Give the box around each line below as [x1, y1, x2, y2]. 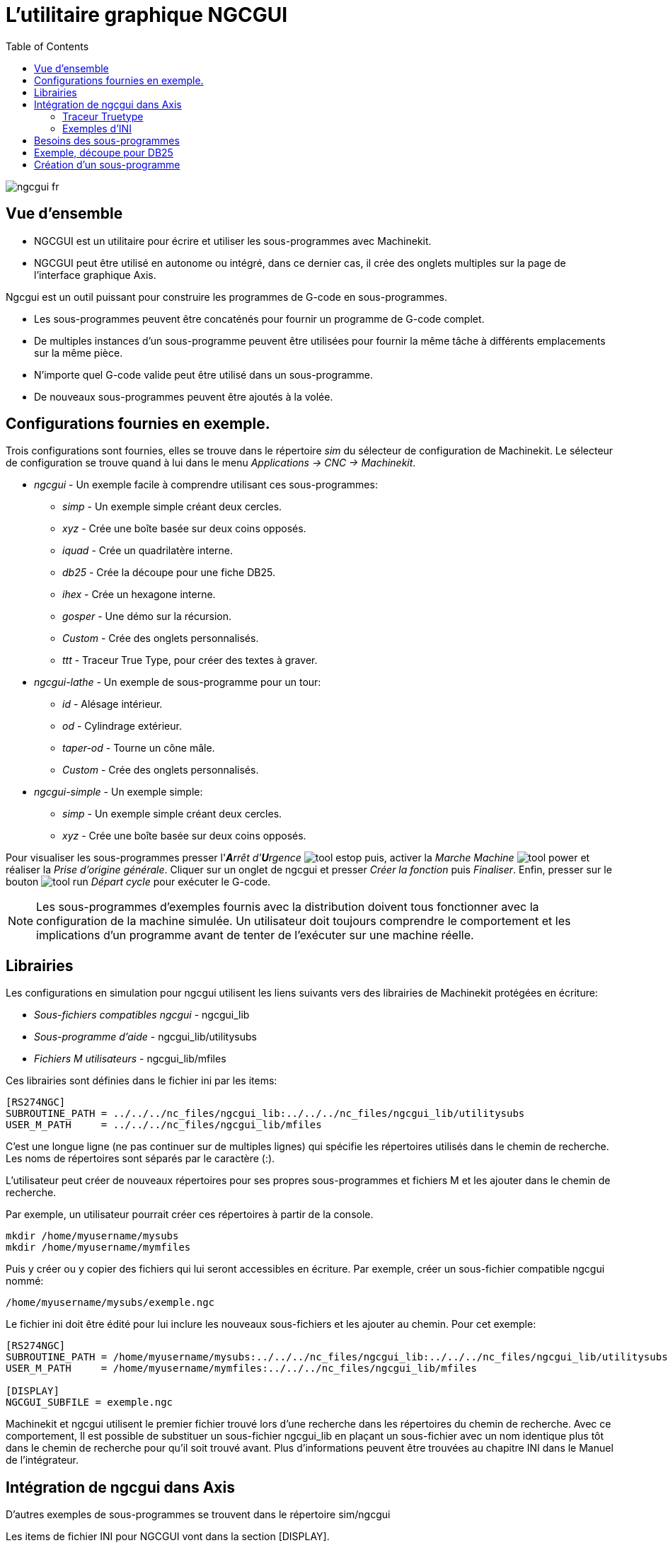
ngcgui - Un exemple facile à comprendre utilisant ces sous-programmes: [34, 478, 378, 491]
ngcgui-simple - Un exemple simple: [34, 786, 203, 798]
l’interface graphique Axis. [34, 268, 156, 281]
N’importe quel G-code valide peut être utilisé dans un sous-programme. [34, 368, 374, 381]
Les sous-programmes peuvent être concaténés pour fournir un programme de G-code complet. [34, 312, 485, 325]
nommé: [6, 1275, 44, 1287]
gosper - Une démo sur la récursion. [62, 610, 232, 623]
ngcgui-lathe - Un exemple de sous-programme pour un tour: [34, 676, 321, 689]
